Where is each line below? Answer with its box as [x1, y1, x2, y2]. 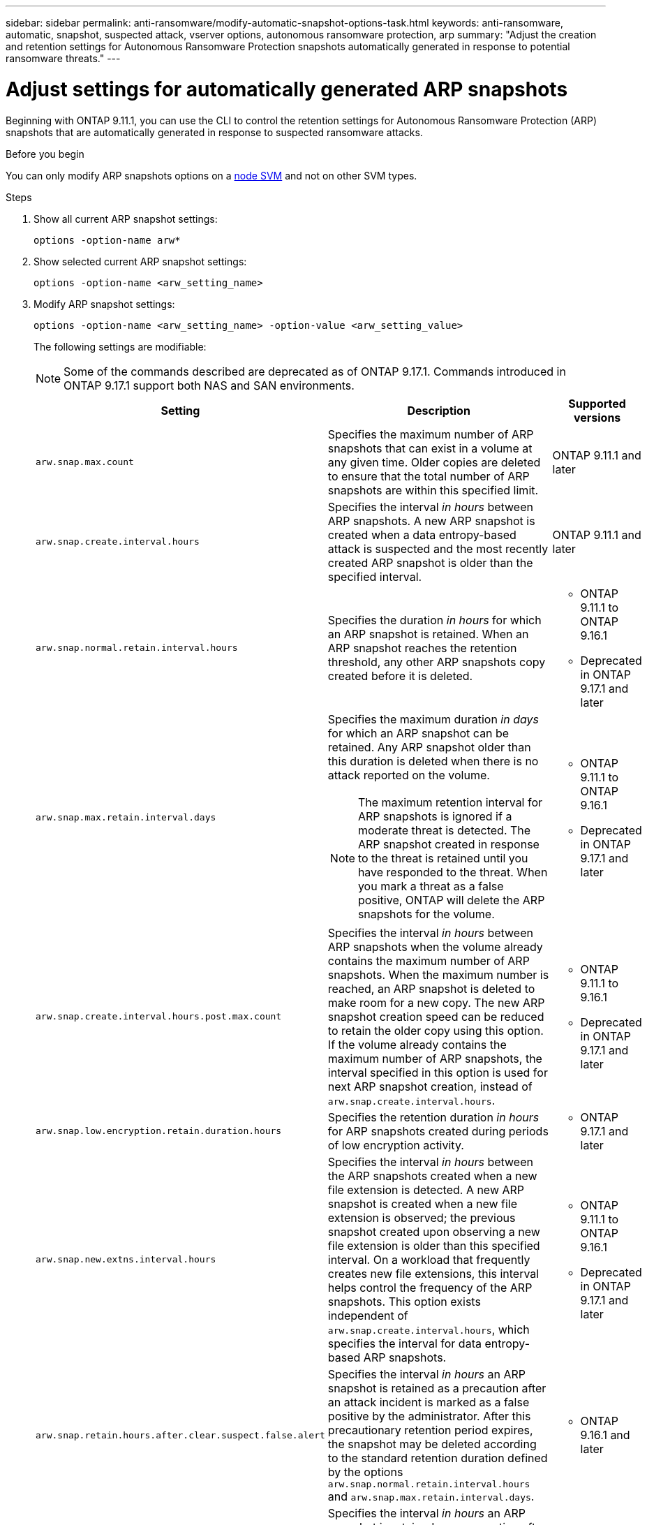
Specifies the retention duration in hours [327, 1110, 540, 1124]
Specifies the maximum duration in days [327, 712, 540, 726]
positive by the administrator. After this [327, 1408, 531, 1423]
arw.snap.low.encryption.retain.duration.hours [36, 1126, 282, 1136]
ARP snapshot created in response [357, 837, 540, 851]
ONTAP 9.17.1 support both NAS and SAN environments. [64, 378, 355, 392]
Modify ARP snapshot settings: [34, 297, 175, 310]
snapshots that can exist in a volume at [327, 441, 533, 455]
